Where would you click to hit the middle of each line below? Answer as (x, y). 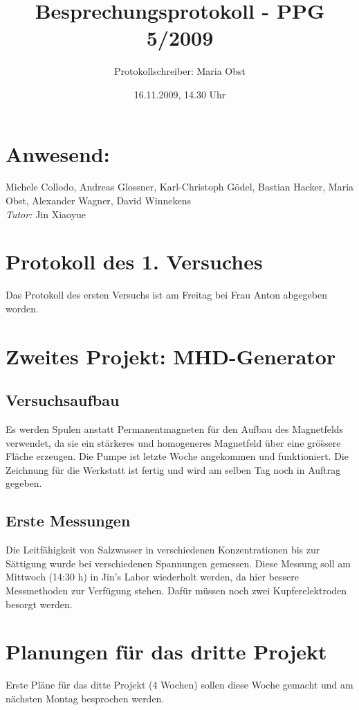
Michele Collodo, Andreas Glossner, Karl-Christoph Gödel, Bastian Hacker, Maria (180, 187)
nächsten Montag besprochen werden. (85, 698)
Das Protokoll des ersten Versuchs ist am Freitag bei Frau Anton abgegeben (166, 295)
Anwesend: (58, 153)
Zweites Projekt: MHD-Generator (171, 356)
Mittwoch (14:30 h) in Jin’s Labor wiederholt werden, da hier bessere (152, 577)
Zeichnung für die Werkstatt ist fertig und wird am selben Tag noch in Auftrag (173, 469)
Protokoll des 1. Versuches (134, 261)
